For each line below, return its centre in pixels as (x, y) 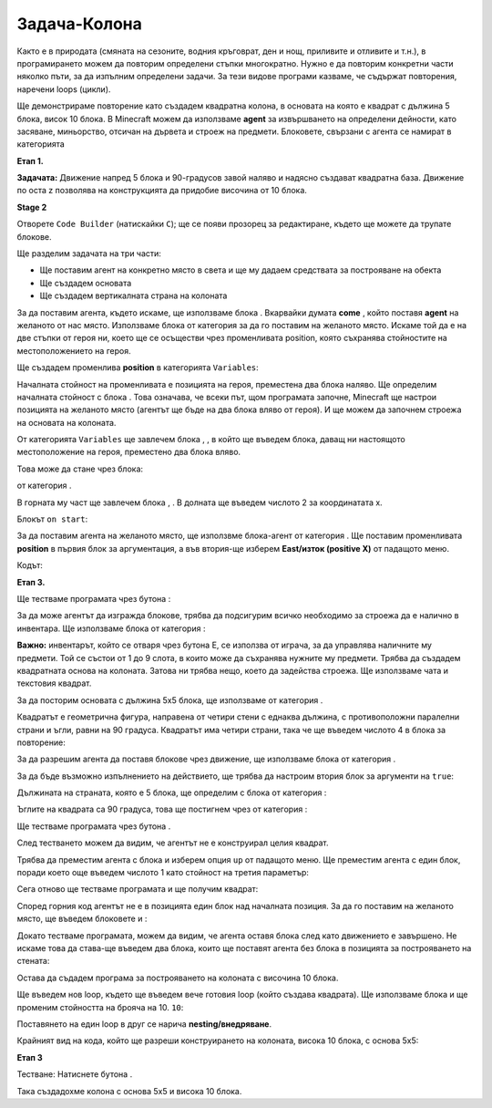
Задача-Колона (80, 24)
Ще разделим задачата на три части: (89, 254)
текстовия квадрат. (54, 683)
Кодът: (30, 565)
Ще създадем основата (86, 283)
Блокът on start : (52, 519)
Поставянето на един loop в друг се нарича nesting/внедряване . (144, 1024)
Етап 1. (31, 161)
